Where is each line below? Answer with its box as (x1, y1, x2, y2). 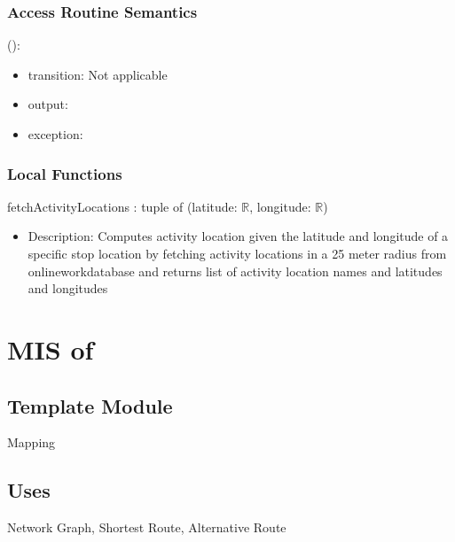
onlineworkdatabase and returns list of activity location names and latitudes (27, 261, 443, 280)
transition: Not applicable (27, 65, 168, 83)
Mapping (7, 433, 56, 452)
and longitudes (27, 279, 108, 298)
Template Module (7, 391, 173, 419)
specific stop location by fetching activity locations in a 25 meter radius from (27, 244, 447, 262)
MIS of (7, 330, 94, 367)
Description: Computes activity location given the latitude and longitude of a (27, 227, 449, 245)
